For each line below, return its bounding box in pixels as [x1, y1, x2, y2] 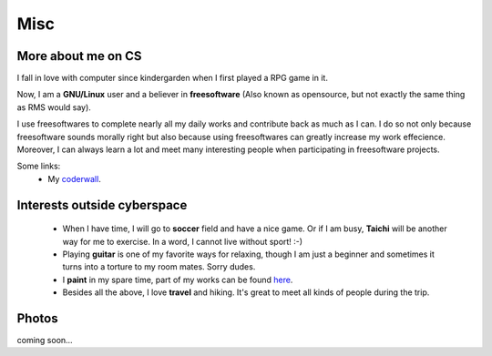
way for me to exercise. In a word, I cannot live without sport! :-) [62, 236, 303, 247]
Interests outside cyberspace [16, 197, 188, 213]
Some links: [16, 160, 61, 172]
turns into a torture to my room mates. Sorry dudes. [62, 261, 256, 272]
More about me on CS [16, 48, 142, 64]
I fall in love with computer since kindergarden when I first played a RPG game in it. [16, 73, 328, 84]
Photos [16, 310, 58, 326]
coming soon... [16, 335, 73, 346]
